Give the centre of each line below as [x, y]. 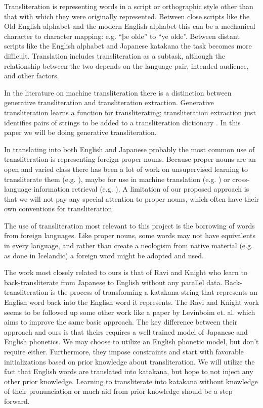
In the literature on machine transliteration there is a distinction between [118, 92]
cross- [241, 179]
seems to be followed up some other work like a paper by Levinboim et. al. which [130, 312]
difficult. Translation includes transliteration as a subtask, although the [115, 55]
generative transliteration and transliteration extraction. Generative [109, 102]
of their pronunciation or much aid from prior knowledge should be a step [118, 391]
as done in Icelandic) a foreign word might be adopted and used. [104, 255]
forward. [17, 401]
